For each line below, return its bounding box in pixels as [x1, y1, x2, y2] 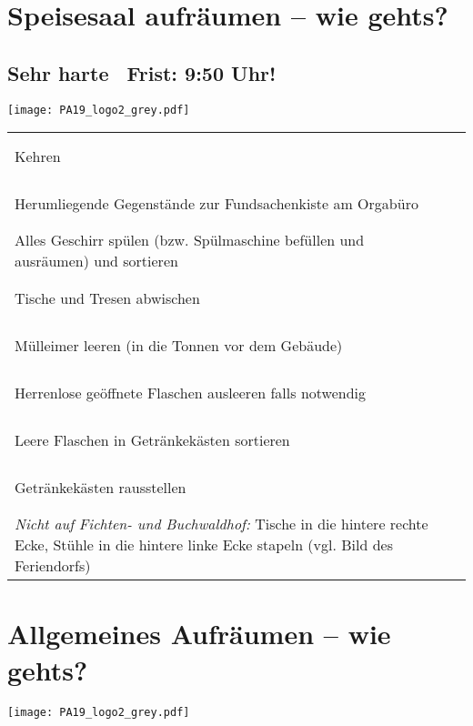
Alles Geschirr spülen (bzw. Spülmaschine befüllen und [15, 229, 365, 251]
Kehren [15, 145, 61, 166]
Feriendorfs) [15, 555, 91, 577]
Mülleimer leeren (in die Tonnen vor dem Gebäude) [15, 334, 343, 356]
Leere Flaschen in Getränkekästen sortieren [15, 429, 290, 450]
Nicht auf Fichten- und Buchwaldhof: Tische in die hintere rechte [15, 513, 428, 535]
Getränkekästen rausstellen [15, 476, 186, 498]
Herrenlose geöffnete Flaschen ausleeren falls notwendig [15, 381, 367, 403]
